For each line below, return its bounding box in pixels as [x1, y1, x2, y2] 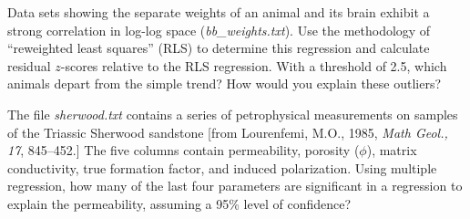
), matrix [366, 141, 417, 160]
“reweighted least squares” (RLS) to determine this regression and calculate [7, 38, 430, 57]
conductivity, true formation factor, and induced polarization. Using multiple [7, 158, 437, 177]
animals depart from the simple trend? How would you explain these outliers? [7, 74, 442, 93]
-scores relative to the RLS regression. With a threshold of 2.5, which [60, 56, 447, 75]
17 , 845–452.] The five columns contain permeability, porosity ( [7, 141, 360, 160]
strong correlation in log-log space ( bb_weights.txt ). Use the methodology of [7, 20, 431, 39]
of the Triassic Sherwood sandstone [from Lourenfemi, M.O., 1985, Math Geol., [7, 122, 448, 141]
